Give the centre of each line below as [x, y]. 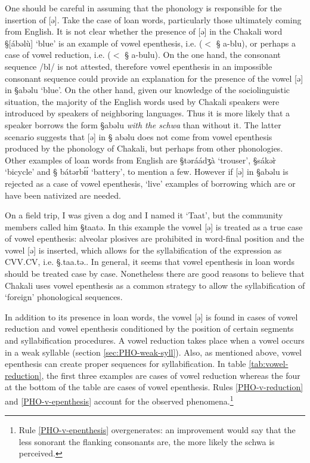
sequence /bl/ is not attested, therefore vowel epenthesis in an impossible [139, 66]
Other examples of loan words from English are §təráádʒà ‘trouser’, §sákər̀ [141, 160]
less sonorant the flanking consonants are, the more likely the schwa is [147, 441]
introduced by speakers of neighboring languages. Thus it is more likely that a [148, 113]
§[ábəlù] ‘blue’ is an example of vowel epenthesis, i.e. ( [104, 43]
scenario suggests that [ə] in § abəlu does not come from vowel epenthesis [139, 136]
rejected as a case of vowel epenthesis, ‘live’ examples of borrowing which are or [150, 183]
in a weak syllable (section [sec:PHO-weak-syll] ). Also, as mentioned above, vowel [153, 352]
